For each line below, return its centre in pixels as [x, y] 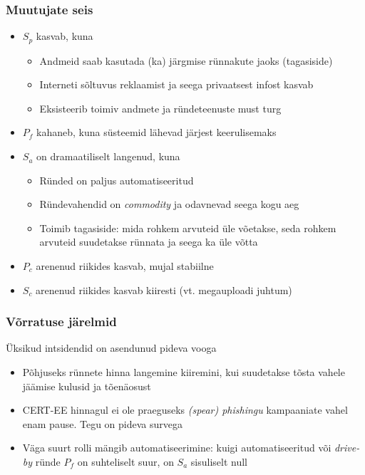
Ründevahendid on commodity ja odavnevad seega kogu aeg [169, 204]
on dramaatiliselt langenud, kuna [108, 156]
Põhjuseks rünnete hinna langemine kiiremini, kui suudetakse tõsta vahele [184, 372]
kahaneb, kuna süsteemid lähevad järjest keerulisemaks [156, 132]
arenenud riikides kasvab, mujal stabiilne [125, 266]
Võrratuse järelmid [61, 322]
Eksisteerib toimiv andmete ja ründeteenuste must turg [160, 108]
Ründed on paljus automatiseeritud [117, 180]
